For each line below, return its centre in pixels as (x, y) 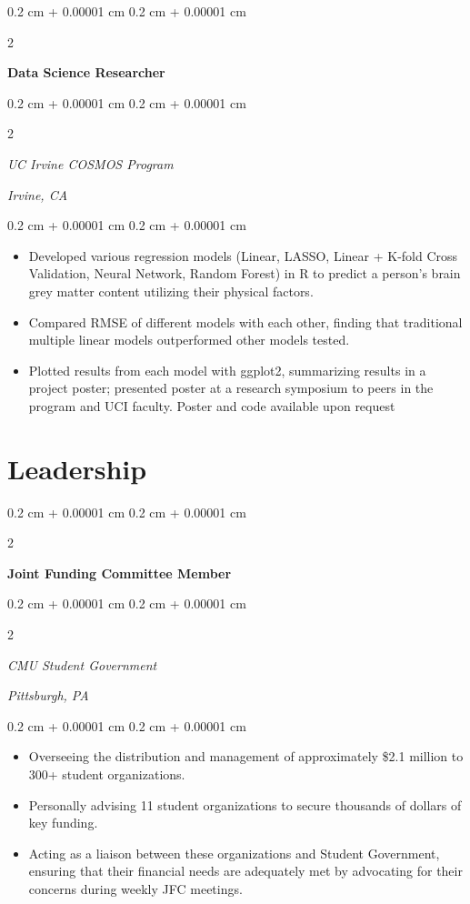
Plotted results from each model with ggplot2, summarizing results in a (227, 370)
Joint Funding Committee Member (120, 573)
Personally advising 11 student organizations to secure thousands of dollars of (245, 804)
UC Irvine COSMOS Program (90, 163)
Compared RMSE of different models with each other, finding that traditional (245, 321)
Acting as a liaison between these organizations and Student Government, (234, 853)
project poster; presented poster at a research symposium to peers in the (231, 388)
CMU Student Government (82, 664)
